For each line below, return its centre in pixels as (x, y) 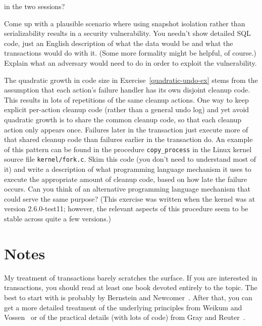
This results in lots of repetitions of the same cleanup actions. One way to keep (126, 99)
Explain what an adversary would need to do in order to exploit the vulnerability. (130, 62)
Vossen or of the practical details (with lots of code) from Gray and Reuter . (125, 317)
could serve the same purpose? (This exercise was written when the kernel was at (130, 198)
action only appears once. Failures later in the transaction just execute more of (126, 129)
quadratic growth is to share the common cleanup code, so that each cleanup (123, 119)
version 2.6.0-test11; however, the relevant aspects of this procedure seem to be (126, 208)
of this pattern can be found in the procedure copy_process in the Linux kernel (128, 149)
